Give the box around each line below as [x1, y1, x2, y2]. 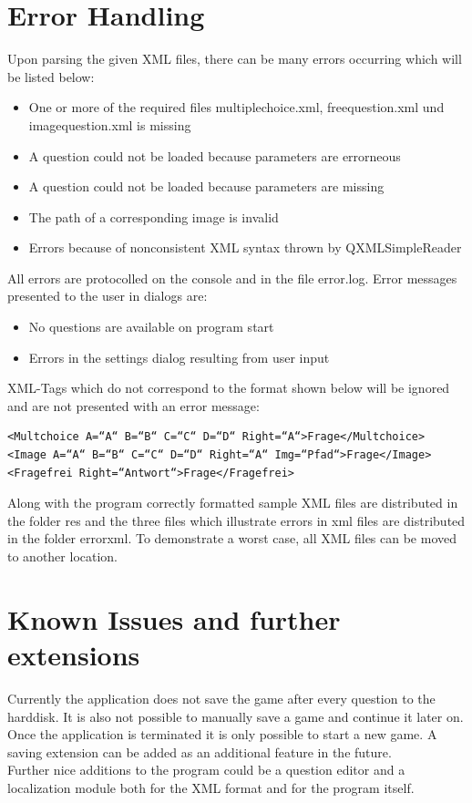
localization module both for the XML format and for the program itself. [7, 777, 415, 797]
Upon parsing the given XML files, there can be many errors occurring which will [7, 49, 462, 68]
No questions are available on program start [28, 317, 274, 336]
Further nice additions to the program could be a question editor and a [7, 760, 405, 779]
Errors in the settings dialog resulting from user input [28, 347, 330, 366]
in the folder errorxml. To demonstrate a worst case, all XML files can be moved [7, 529, 457, 548]
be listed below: [7, 67, 95, 86]
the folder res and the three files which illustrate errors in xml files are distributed [7, 510, 466, 530]
